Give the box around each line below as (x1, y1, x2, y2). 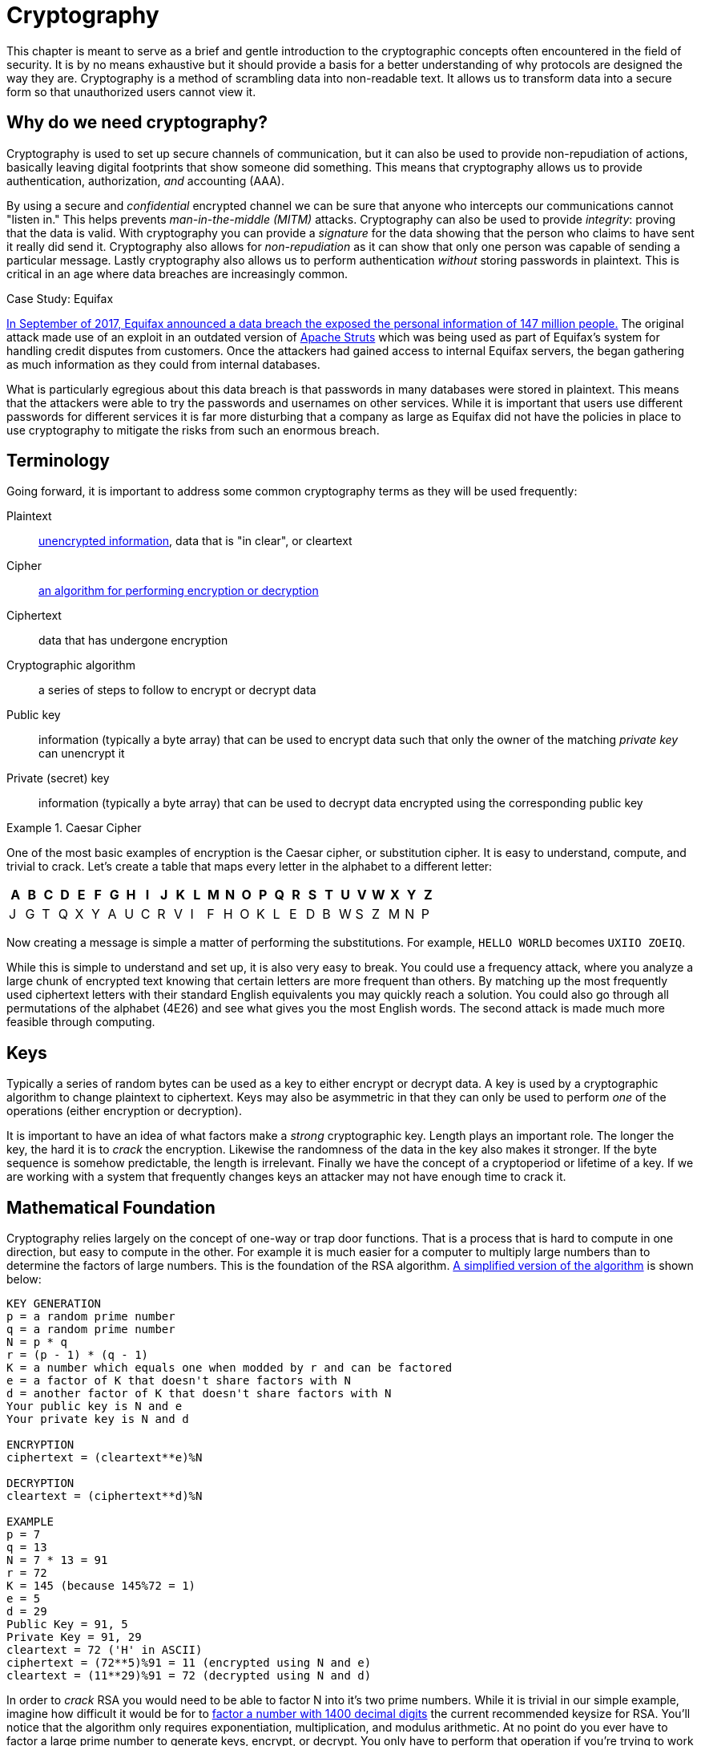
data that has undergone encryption (38, 633, 228, 648)
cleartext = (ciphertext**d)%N (6, 1489, 203, 1503)
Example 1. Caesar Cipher (6, 821, 142, 835)
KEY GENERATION (6, 1297, 102, 1311)
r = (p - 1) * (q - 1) (6, 1348, 149, 1362)
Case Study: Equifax (6, 291, 114, 305)
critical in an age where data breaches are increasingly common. (6, 266, 348, 281)
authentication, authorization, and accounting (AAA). (6, 173, 284, 188)
